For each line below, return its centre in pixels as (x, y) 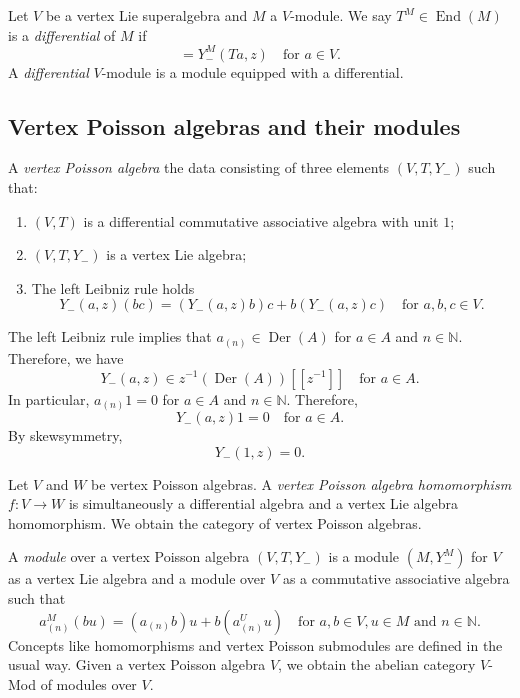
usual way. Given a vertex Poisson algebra (137, 664)
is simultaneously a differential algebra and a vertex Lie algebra (263, 503)
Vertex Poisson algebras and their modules (234, 125)
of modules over (88, 683)
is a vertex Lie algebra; (176, 254)
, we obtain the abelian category (377, 664)
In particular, (49, 398)
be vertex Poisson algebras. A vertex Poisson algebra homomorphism (301, 483)
